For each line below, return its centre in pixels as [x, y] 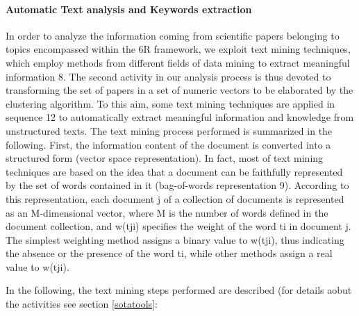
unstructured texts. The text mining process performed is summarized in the [169, 130]
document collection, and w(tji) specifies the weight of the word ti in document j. [178, 226]
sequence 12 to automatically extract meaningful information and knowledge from [180, 117]
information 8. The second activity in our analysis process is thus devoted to [168, 76]
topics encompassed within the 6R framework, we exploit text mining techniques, [178, 49]
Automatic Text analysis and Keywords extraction [129, 9]
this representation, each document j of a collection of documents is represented [175, 198]
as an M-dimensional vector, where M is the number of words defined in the [167, 212]
